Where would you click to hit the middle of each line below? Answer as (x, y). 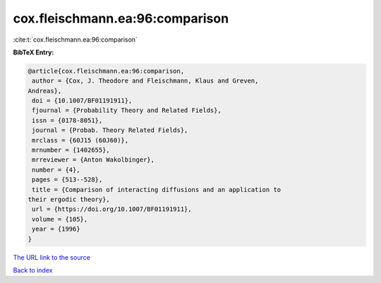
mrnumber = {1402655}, (71, 150)
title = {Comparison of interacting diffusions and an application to (157, 189)
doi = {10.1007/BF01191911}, (82, 101)
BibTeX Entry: (34, 52)
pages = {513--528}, (67, 180)
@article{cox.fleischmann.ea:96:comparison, (106, 71)
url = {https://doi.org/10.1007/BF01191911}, (112, 209)
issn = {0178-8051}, (67, 120)
